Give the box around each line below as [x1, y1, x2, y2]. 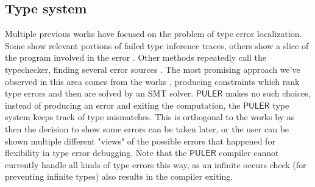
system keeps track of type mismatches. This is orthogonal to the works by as [5, 110, 295, 123]
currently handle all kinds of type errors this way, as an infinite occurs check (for [5, 158, 306, 171]
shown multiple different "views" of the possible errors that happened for [5, 134, 275, 147]
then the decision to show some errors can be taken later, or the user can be [5, 122, 289, 135]
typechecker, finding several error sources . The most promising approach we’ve [5, 63, 300, 75]
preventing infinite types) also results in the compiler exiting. [5, 170, 233, 183]
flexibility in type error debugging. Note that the [5, 146, 187, 159]
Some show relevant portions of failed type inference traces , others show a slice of [5, 39, 309, 52]
